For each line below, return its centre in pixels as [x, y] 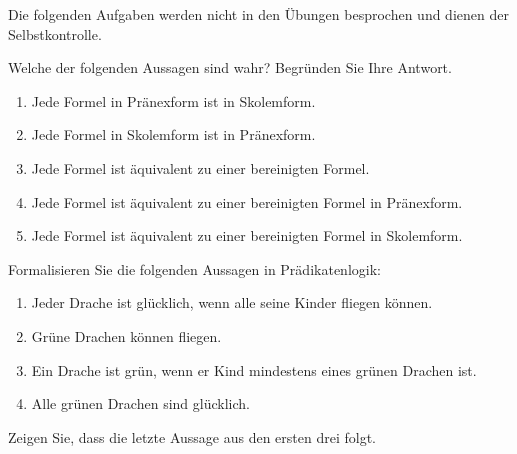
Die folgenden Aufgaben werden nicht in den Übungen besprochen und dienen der [258, 14]
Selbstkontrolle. [55, 33]
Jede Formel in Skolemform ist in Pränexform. [173, 134]
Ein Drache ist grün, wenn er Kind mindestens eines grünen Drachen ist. [254, 369]
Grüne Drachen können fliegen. [126, 335]
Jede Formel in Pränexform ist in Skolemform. [173, 100]
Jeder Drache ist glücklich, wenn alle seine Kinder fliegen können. [232, 302]
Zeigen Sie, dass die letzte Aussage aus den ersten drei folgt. [192, 436]
